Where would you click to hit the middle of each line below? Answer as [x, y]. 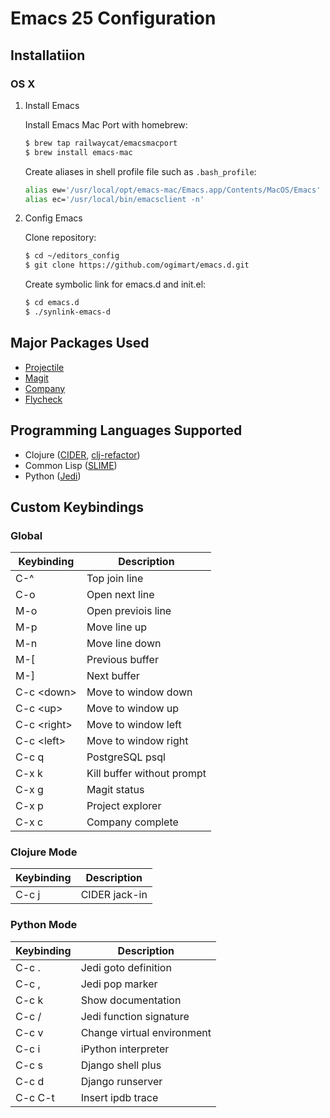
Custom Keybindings [77, 507]
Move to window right [137, 741]
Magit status [115, 790]
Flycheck [43, 399]
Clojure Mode [44, 852]
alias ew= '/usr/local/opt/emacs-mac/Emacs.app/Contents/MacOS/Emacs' [173, 190]
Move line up [117, 627]
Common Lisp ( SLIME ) [71, 465]
